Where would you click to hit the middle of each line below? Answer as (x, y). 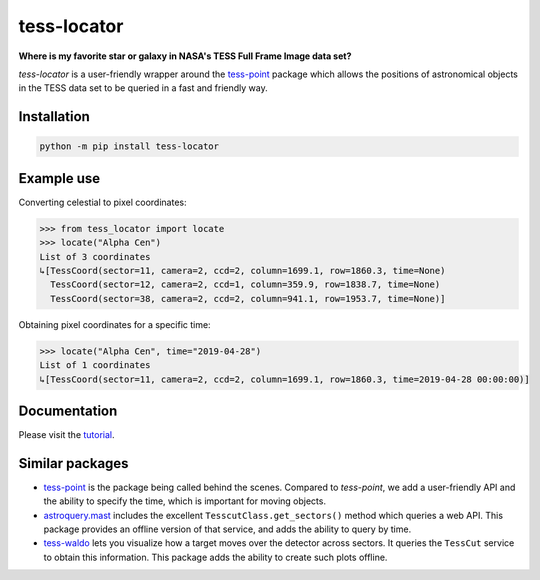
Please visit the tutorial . (66, 435)
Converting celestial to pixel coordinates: (102, 202)
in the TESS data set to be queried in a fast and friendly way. (143, 88)
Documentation (68, 410)
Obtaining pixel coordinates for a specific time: (114, 324)
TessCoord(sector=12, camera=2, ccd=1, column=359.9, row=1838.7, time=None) (245, 284)
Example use (59, 178)
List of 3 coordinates (95, 256)
